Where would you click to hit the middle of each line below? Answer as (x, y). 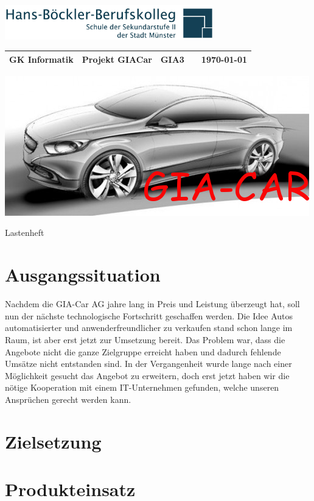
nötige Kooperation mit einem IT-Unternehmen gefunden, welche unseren (142, 387)
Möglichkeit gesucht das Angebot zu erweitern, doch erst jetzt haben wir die (147, 375)
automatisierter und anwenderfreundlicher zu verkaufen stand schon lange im (149, 328)
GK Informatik (41, 59)
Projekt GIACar (117, 59)
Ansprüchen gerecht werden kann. (68, 399)
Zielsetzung (53, 441)
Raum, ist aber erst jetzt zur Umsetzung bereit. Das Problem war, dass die (145, 339)
